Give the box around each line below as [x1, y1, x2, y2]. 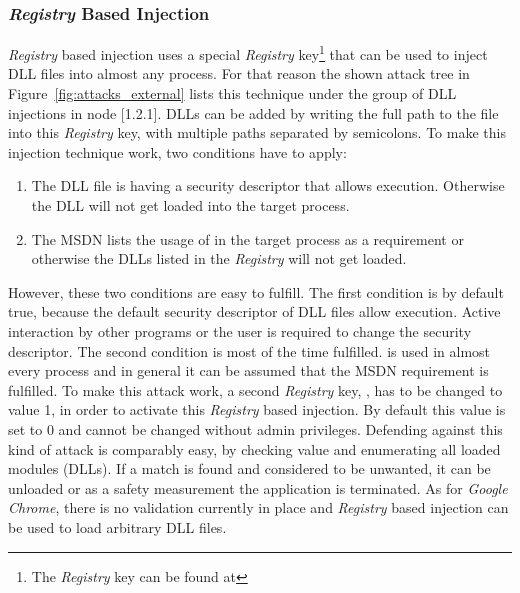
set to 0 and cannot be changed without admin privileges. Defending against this [8, 418, 503, 439]
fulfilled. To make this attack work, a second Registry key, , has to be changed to [8, 379, 503, 400]
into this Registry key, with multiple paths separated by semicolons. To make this [8, 122, 506, 143]
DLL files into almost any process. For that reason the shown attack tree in [8, 63, 470, 84]
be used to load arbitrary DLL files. [8, 516, 227, 537]
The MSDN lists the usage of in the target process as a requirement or [31, 228, 464, 249]
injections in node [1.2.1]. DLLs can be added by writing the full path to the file [8, 102, 499, 123]
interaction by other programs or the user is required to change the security [8, 321, 472, 341]
